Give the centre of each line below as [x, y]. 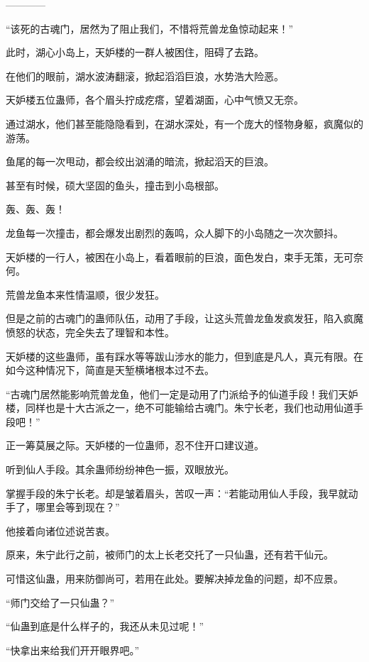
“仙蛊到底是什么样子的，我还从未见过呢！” [105, 626]
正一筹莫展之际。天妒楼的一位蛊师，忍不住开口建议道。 [135, 445]
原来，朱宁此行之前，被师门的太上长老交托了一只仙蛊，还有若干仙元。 [170, 555]
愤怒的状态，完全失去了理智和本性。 [90, 332]
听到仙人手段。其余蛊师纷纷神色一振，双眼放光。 [120, 469]
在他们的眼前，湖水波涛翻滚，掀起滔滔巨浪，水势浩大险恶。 [145, 76]
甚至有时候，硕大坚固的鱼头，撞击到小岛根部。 [115, 185]
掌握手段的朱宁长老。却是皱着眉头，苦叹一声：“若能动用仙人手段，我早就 [177, 493]
